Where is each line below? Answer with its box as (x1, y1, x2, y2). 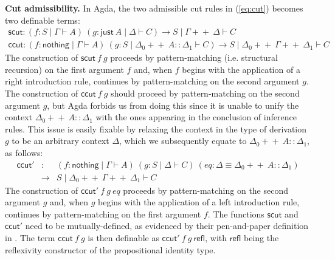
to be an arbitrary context (12, 134, 109, 147)
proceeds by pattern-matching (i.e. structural (110, 51, 278, 64)
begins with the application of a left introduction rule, (98, 196, 300, 208)
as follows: (5, 146, 43, 159)
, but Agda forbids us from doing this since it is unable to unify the (47, 98, 299, 111)
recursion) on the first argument (5, 63, 124, 75)
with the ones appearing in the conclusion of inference (95, 111, 297, 123)
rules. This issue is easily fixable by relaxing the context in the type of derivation (5, 122, 307, 135)
